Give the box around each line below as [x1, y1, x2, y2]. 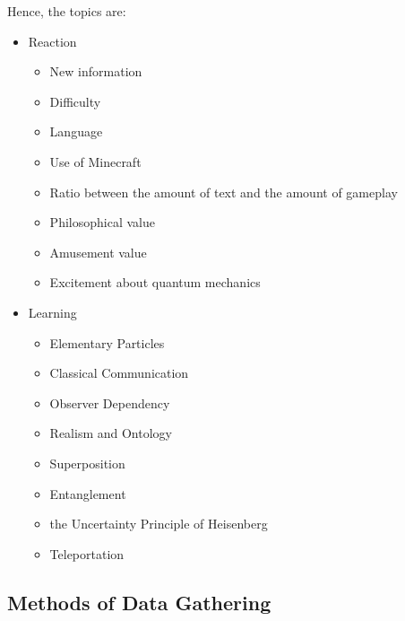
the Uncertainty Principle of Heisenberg [49, 514, 268, 533]
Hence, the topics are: [7, 2, 126, 20]
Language [49, 122, 103, 141]
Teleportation [49, 544, 125, 563]
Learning [28, 302, 77, 321]
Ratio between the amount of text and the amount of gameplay [49, 182, 398, 201]
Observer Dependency [49, 393, 170, 412]
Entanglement [49, 484, 126, 503]
